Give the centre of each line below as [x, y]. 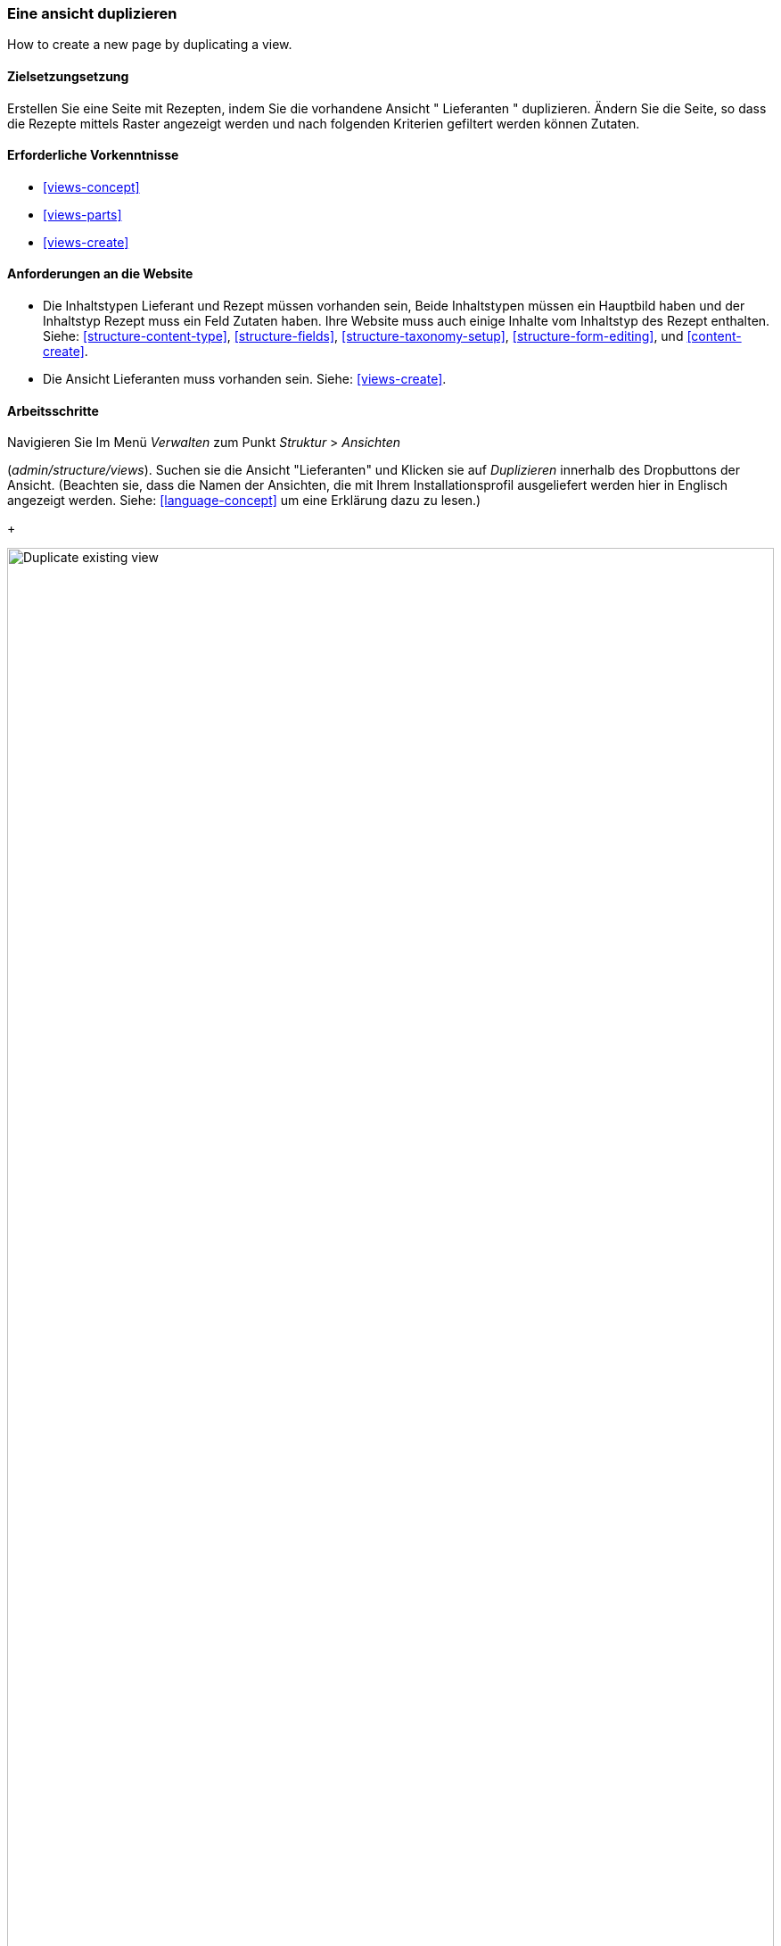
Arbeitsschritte [53, 410]
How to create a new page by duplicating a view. [150, 45]
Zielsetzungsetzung [68, 76]
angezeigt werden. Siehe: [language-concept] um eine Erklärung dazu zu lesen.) [244, 501]
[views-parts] [82, 214]
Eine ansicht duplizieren [92, 13]
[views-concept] [91, 186]
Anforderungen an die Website [100, 274]
